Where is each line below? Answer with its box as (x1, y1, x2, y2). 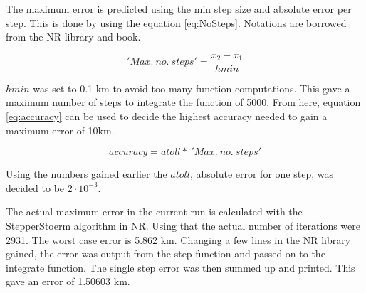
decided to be (6, 180, 65, 195)
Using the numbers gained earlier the (6, 166, 167, 181)
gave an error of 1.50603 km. (6, 274, 130, 289)
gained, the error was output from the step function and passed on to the (6, 246, 325, 261)
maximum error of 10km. (6, 122, 115, 137)
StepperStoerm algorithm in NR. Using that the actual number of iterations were (6, 218, 360, 233)
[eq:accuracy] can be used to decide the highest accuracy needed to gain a (6, 109, 328, 124)
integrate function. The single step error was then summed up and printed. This (6, 260, 355, 275)
